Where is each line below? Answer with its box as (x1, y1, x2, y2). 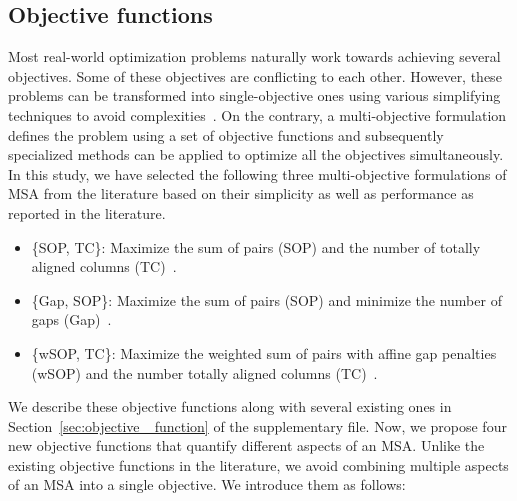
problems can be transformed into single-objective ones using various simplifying (8, 85, 501, 106)
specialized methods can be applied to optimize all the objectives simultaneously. (8, 144, 504, 165)
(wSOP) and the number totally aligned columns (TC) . (31, 362, 378, 383)
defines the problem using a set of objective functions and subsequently (8, 124, 444, 145)
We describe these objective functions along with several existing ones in (8, 396, 452, 417)
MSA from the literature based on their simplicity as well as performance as (8, 183, 474, 204)
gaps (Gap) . (31, 309, 112, 330)
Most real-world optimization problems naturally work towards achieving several (8, 46, 501, 67)
